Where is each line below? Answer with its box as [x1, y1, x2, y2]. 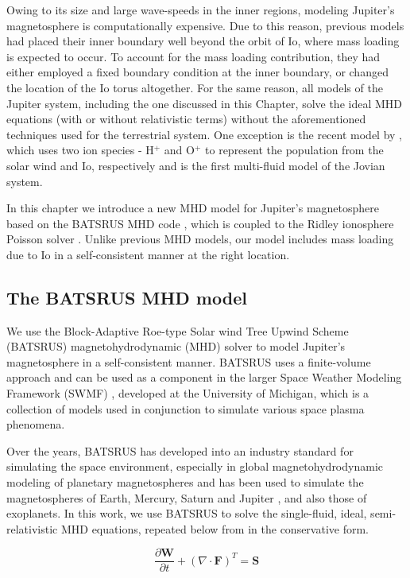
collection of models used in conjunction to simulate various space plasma [6, 400, 365, 417]
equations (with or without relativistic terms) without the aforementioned [6, 111, 366, 127]
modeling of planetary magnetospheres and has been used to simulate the [6, 474, 364, 491]
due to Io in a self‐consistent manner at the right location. [6, 246, 290, 262]
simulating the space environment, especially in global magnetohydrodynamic [6, 458, 383, 475]
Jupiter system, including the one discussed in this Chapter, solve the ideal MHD [6, 95, 403, 111]
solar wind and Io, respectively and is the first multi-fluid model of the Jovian [6, 157, 385, 173]
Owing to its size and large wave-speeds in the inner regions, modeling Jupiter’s [6, 2, 395, 17]
